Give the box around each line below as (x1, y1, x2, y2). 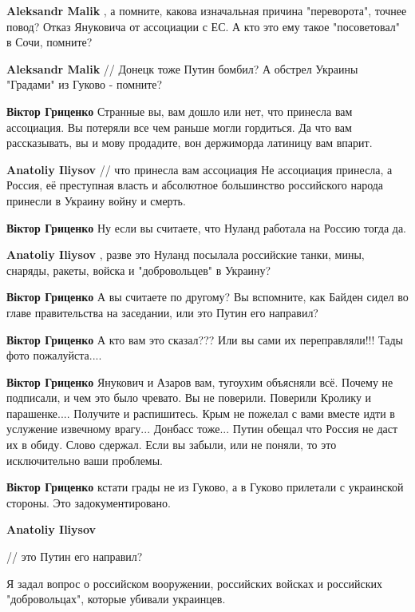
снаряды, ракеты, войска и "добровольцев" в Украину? (6, 261, 271, 278)
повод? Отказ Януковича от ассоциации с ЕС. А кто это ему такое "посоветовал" (6, 18, 400, 34)
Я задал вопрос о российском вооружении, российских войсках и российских (6, 574, 382, 591)
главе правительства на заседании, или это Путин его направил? (6, 304, 318, 320)
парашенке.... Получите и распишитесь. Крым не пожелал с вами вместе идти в (6, 404, 395, 421)
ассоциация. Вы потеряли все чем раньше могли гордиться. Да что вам (6, 118, 352, 135)
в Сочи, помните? (6, 34, 93, 50)
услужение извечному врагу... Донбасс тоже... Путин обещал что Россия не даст (6, 420, 398, 437)
